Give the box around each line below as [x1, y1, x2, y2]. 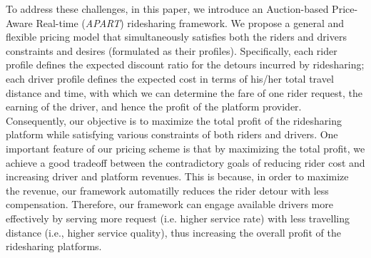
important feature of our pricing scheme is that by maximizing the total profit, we [6, 140, 365, 155]
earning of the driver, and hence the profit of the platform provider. [6, 99, 302, 114]
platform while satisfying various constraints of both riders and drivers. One [6, 127, 338, 142]
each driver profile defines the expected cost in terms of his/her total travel [6, 71, 334, 86]
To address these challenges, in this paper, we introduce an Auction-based [6, 1, 329, 16]
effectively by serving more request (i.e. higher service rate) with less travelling [6, 210, 350, 225]
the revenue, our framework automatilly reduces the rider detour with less [6, 182, 329, 197]
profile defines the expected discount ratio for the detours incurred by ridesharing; [6, 57, 365, 72]
